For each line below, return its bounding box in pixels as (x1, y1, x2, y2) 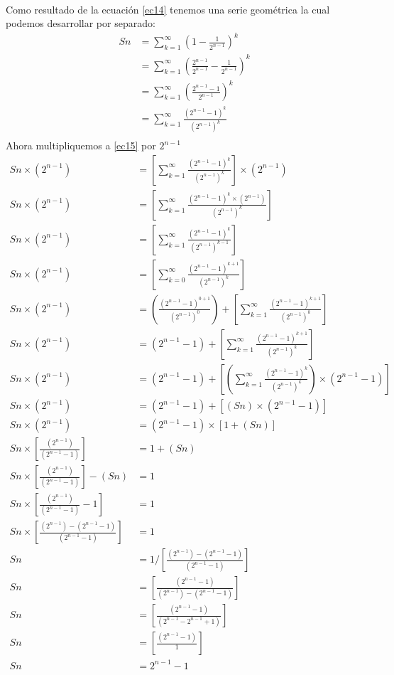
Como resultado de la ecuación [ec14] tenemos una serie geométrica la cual (6, 1, 330, 16)
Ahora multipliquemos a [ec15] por (6, 138, 156, 153)
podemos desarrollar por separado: (6, 16, 155, 31)
